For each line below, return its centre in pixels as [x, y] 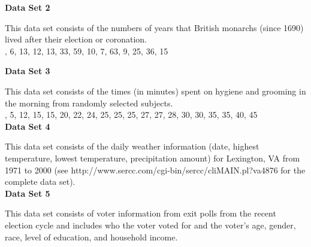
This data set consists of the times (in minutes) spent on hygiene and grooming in [155, 91]
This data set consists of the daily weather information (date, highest [132, 146]
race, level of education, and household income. [91, 237]
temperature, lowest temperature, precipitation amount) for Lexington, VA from [153, 158]
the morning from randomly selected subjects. [89, 103]
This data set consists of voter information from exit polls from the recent [141, 213]
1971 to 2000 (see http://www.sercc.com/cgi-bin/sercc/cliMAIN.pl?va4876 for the [155, 170]
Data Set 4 [28, 126]
